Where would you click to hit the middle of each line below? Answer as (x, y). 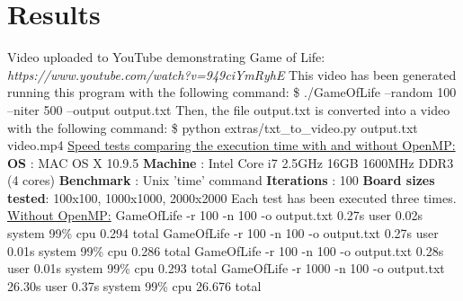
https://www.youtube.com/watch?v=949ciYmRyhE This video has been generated (232, 74)
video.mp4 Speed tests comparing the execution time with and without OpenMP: (231, 145)
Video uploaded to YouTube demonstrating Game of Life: (166, 57)
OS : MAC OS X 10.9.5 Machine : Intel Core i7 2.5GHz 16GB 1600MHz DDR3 (231, 162)
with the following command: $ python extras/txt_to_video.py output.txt (213, 127)
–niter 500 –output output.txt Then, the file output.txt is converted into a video (229, 109)
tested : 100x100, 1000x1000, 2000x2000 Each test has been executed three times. (232, 197)
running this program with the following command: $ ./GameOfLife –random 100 (232, 92)
